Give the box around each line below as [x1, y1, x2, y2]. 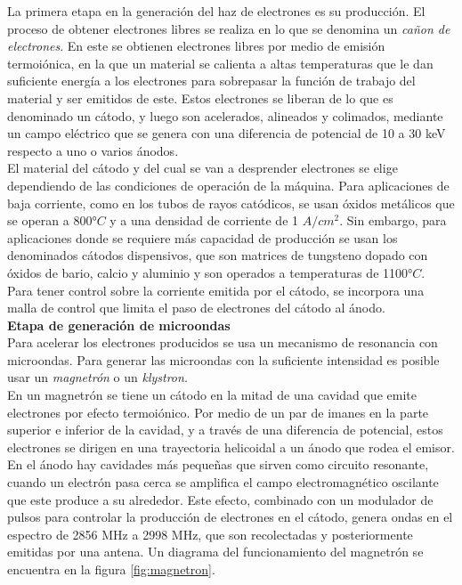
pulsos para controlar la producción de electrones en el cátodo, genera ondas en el [7, 508, 453, 526]
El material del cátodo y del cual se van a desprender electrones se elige [7, 158, 398, 177]
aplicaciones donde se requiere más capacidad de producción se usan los [7, 228, 398, 247]
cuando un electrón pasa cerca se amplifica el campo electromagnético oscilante [7, 473, 439, 492]
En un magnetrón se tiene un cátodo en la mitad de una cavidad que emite [7, 386, 417, 404]
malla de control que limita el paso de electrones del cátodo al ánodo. [7, 298, 385, 317]
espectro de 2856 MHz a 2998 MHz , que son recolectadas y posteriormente [7, 524, 413, 543]
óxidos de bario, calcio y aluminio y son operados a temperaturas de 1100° [7, 263, 413, 281]
